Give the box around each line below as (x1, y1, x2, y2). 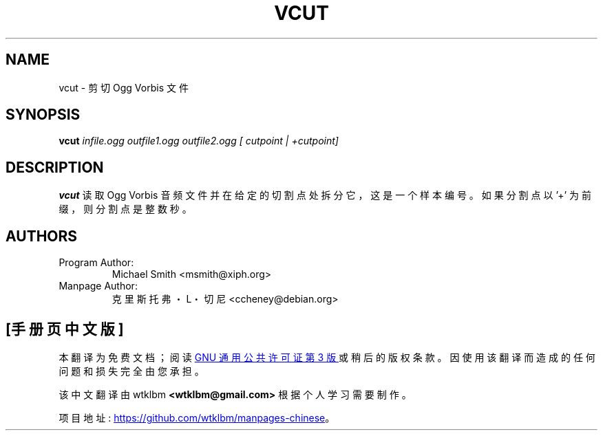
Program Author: (59, 257, 134, 269)
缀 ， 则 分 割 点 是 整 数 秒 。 (59, 203, 192, 215)
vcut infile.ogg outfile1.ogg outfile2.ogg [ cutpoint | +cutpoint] (59, 135, 339, 147)
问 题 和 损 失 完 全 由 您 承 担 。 (59, 364, 204, 377)
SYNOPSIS (6, 106, 81, 124)
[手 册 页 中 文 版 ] (6, 320, 124, 338)
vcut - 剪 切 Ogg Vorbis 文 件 (59, 81, 189, 94)
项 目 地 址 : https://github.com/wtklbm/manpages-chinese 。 (59, 411, 335, 424)
